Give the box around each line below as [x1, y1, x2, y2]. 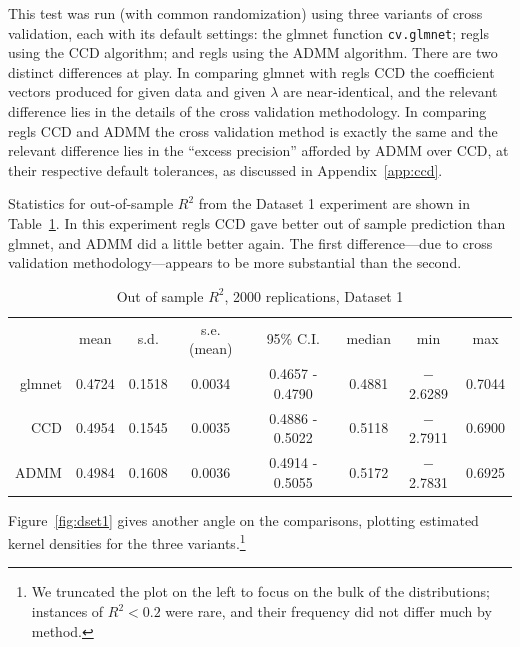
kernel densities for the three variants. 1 [8, 530, 246, 553]
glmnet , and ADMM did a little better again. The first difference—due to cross [8, 232, 493, 253]
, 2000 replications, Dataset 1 [224, 285, 404, 306]
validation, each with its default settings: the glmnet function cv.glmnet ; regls [8, 22, 489, 43]
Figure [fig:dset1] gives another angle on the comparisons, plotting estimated [8, 509, 479, 530]
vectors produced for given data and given [8, 81, 266, 102]
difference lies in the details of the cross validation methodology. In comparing [8, 101, 487, 122]
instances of [31, 601, 104, 622]
